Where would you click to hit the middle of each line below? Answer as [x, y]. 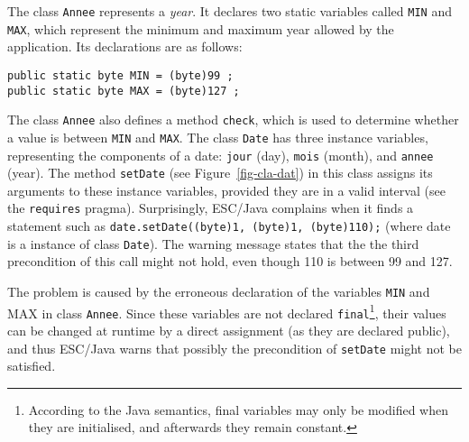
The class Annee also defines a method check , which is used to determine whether [233, 120]
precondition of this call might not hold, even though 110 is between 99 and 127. [230, 261]
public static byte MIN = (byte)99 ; [120, 75]
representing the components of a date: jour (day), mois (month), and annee [221, 155]
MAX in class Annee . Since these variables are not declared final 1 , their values [227, 311]
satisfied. [32, 366]
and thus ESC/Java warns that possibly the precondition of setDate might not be [234, 348]
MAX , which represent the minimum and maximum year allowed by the [201, 28]
